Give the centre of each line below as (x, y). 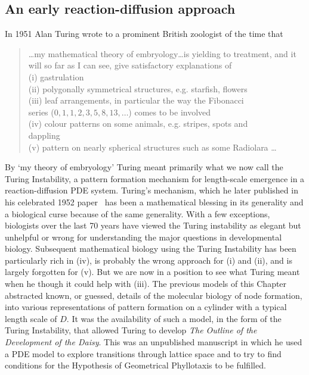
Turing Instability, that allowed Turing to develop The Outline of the (131, 330)
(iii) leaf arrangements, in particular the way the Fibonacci (136, 100)
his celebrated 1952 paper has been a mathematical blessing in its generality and (154, 201)
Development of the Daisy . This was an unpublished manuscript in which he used (154, 342)
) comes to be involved (170, 112)
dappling (44, 135)
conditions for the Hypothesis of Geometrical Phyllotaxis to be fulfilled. (135, 365)
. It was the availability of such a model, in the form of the (174, 318)
